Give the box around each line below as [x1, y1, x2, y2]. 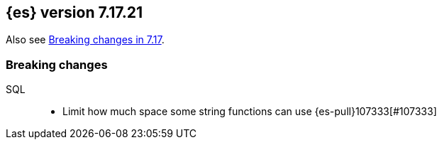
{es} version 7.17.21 [6, 4, 143, 21]
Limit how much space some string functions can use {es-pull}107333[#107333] [62, 105, 437, 118]
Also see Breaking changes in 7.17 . [6, 33, 165, 46]
